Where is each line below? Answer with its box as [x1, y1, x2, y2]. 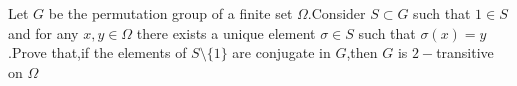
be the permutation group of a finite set [48, 3, 293, 23]
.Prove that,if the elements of [8, 42, 187, 63]
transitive [436, 42, 494, 63]
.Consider [307, 3, 366, 23]
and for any [8, 22, 79, 43]
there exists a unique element [136, 22, 316, 43]
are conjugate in [232, 42, 331, 63]
